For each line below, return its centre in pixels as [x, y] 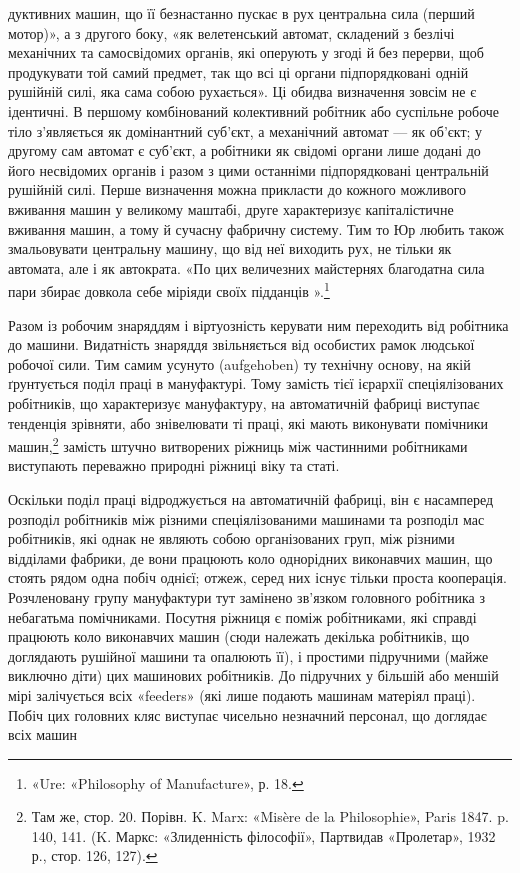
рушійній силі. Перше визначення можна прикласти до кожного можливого [237, 189]
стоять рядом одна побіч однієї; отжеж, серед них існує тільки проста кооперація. [257, 577]
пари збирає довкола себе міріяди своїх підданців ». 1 [169, 289]
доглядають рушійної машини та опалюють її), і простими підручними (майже [248, 655]
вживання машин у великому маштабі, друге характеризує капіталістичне [231, 208]
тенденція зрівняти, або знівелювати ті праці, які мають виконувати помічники [248, 422]
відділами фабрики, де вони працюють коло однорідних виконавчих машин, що [250, 557]
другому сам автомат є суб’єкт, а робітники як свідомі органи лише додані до [244, 150]
